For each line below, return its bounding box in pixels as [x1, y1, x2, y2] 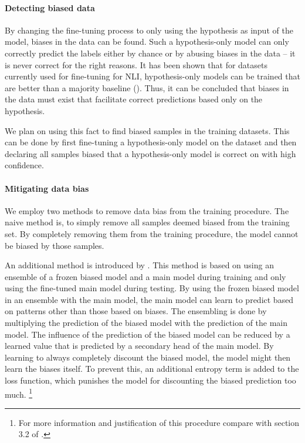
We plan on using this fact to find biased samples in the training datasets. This [5, 124, 290, 136]
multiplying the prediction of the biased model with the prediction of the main [5, 317, 288, 329]
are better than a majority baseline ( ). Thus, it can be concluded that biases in [5, 81, 289, 94]
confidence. [5, 159, 44, 171]
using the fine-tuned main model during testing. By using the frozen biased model [5, 282, 299, 294]
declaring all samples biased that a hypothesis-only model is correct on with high [5, 147, 296, 159]
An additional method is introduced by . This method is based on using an [5, 259, 274, 271]
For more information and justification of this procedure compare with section [18, 416, 300, 428]
